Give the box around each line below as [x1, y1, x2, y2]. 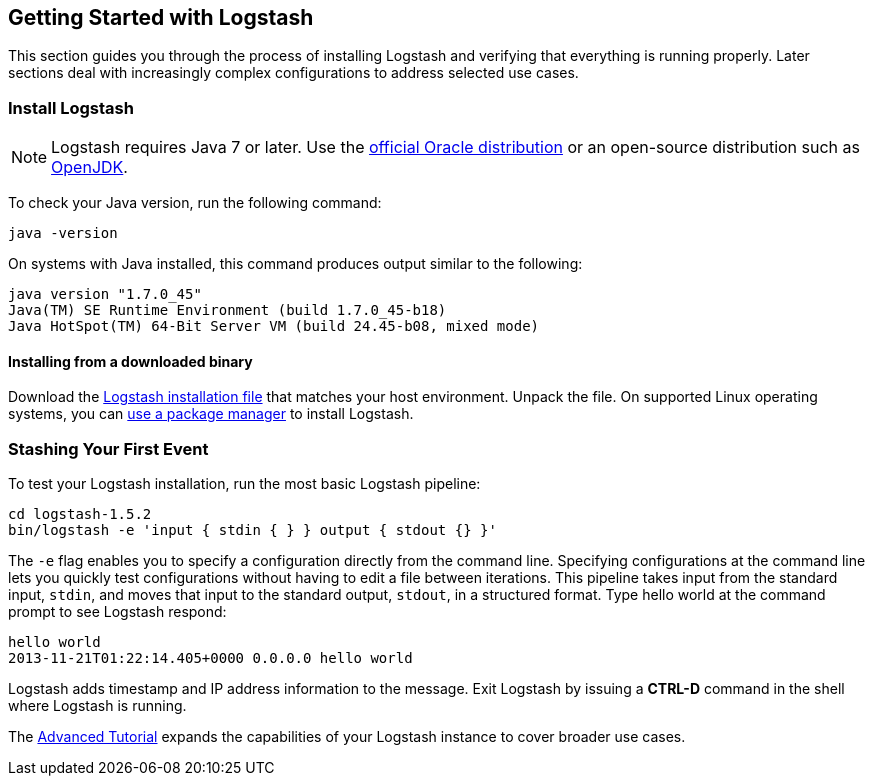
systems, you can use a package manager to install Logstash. [8, 405, 414, 423]
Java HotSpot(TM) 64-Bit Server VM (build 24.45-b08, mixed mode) [8, 318, 540, 335]
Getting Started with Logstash [8, 5, 314, 30]
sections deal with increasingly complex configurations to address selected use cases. [8, 64, 579, 82]
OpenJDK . [51, 157, 128, 178]
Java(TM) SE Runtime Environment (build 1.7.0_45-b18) [8, 302, 447, 319]
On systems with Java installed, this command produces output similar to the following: [8, 255, 583, 273]
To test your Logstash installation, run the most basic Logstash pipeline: [8, 475, 481, 493]
